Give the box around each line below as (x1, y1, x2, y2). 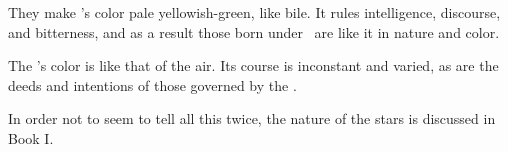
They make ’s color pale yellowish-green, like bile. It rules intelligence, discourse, (8, 2, 501, 22)
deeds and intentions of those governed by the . (8, 74, 297, 95)
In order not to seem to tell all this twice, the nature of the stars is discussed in (8, 108, 496, 129)
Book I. (8, 127, 54, 148)
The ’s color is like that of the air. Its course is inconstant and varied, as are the (8, 55, 499, 76)
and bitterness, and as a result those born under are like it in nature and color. (8, 21, 500, 42)
